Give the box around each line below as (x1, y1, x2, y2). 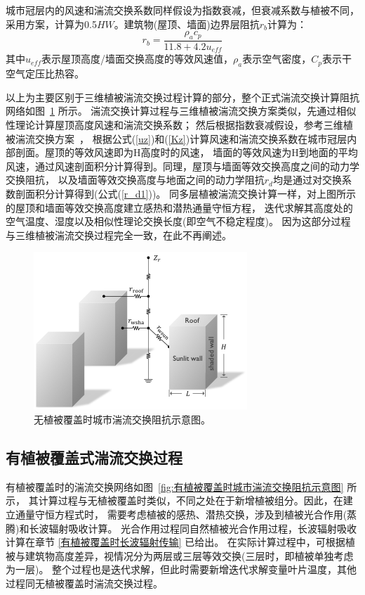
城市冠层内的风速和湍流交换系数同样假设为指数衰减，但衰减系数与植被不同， (6, 3, 359, 17)
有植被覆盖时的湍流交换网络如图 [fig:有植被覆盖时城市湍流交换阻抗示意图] (6, 479, 344, 494)
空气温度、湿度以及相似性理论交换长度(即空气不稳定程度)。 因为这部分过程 (6, 214, 351, 229)
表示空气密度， (242, 51, 312, 66)
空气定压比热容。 (6, 66, 84, 81)
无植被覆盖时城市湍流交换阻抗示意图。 (34, 411, 211, 426)
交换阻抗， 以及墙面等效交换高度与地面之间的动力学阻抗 (6, 172, 265, 187)
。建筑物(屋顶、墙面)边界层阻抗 (114, 16, 260, 31)
